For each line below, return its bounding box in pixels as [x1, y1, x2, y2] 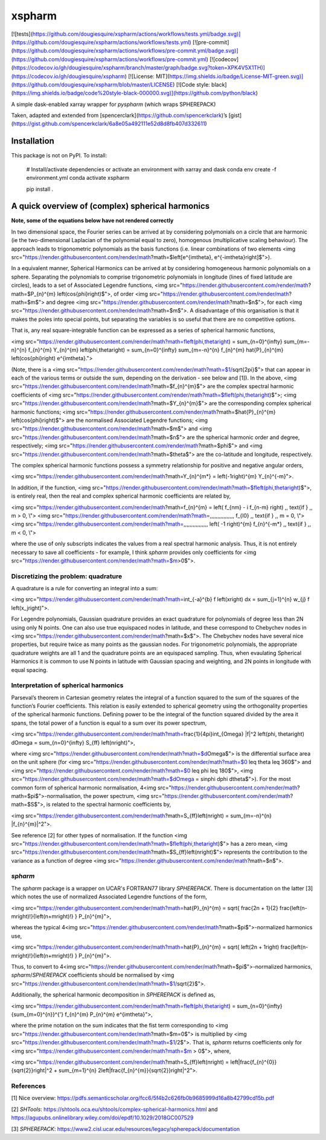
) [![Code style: [173, 81, 211, 88]
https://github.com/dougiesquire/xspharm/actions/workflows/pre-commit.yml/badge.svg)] [13, 47, 238, 54]
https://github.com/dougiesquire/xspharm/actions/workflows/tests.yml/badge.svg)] [32, 30, 241, 38]
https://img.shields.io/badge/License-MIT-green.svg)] [169, 73, 304, 80]
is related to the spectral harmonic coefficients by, [46, 801, 171, 808]
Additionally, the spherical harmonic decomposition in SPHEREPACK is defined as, [11, 991, 216, 998]
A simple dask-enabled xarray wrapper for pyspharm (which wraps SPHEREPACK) [11, 100, 216, 108]
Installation [11, 136, 54, 147]
